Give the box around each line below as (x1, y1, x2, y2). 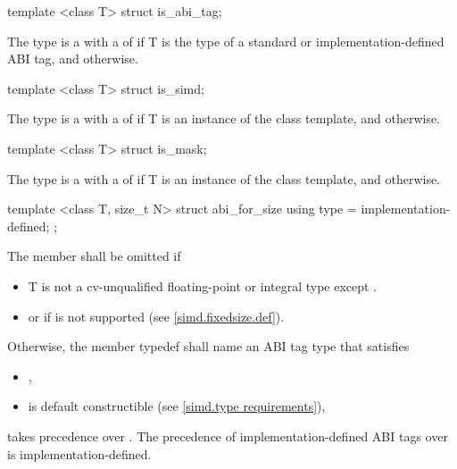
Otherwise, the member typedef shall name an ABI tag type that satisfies (7, 337, 410, 356)
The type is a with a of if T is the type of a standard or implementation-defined (7, 31, 445, 50)
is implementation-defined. (7, 444, 152, 463)
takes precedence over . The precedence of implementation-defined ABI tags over (7, 426, 448, 445)
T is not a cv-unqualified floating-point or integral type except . (28, 276, 378, 295)
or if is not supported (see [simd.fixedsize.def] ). (28, 306, 285, 325)
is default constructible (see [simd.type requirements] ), (28, 397, 326, 415)
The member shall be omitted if (7, 247, 181, 265)
